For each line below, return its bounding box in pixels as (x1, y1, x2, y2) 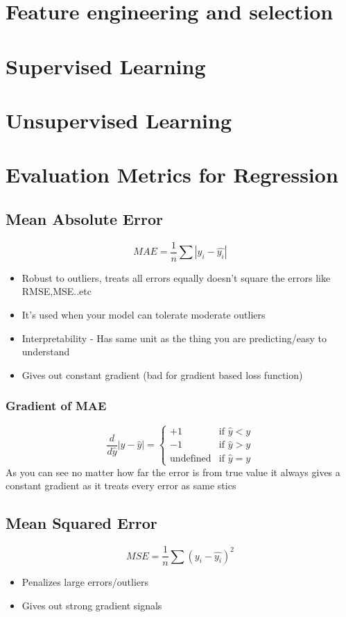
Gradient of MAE (6, 397, 107, 414)
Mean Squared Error (6, 512, 157, 534)
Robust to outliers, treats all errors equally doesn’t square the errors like (21, 270, 331, 285)
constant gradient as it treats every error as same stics (6, 478, 236, 493)
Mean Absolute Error (6, 208, 163, 229)
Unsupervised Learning (6, 105, 232, 134)
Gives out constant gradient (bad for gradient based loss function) (21, 367, 303, 382)
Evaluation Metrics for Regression (6, 160, 338, 189)
